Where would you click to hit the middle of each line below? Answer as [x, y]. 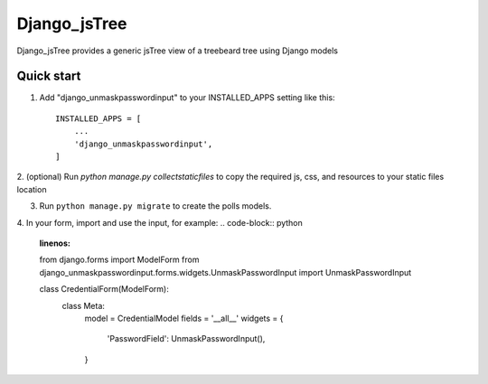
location [32, 189]
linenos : [55, 243]
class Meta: [84, 305]
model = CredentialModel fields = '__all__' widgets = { [184, 318]
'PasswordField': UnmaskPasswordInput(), [186, 339]
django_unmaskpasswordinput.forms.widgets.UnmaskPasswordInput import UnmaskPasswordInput [225, 272]
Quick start [49, 76]
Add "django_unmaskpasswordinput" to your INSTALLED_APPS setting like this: [187, 98]
